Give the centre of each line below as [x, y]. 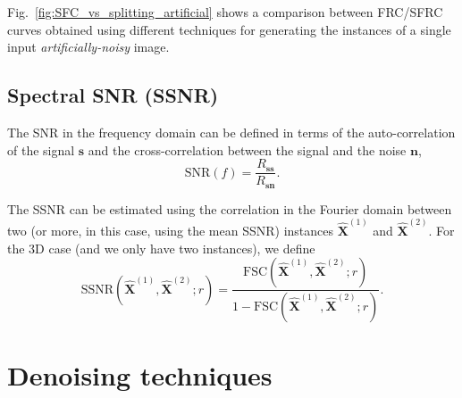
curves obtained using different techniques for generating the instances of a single [229, 29]
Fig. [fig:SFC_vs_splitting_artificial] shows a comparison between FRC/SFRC [225, 12]
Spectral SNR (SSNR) [113, 95]
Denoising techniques [140, 375]
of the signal [41, 149]
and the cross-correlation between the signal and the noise [247, 149]
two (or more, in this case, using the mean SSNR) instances [171, 230]
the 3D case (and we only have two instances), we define [161, 248]
